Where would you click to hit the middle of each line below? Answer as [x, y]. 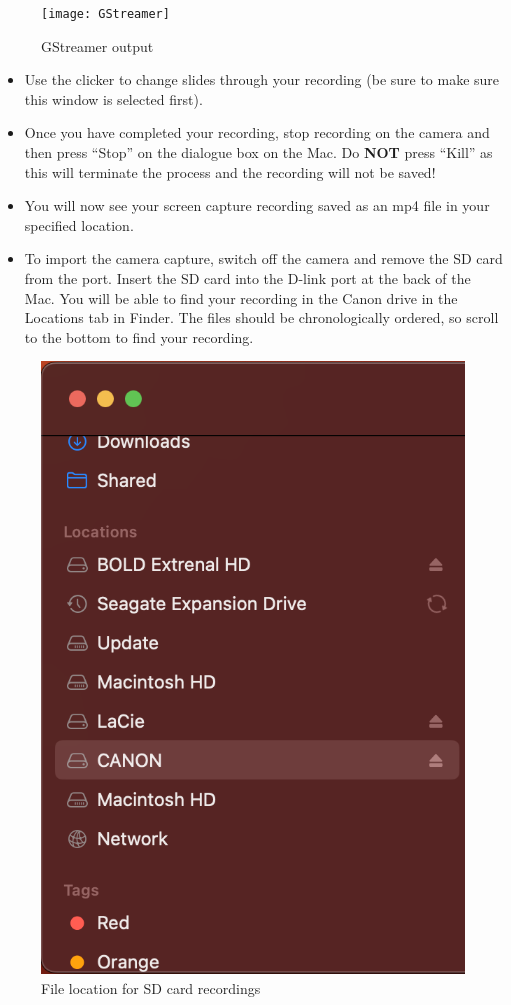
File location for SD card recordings [151, 987]
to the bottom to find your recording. [139, 336]
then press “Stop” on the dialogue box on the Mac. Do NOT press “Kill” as [258, 152]
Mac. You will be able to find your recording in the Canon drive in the [241, 297]
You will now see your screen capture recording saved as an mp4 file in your [257, 205]
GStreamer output [97, 45]
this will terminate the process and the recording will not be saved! [230, 171]
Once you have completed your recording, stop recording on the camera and [257, 132]
